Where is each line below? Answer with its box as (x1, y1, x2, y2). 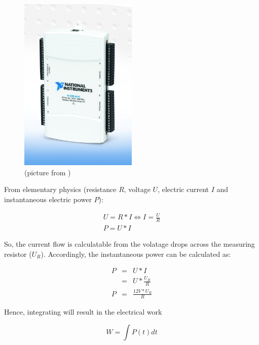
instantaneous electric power (4, 194, 92, 205)
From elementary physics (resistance (4, 184, 117, 195)
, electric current (158, 184, 209, 195)
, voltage (124, 184, 151, 195)
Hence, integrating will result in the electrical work (4, 306, 162, 317)
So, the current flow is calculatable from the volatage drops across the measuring (4, 239, 255, 249)
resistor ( (4, 248, 32, 259)
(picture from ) (24, 167, 71, 177)
